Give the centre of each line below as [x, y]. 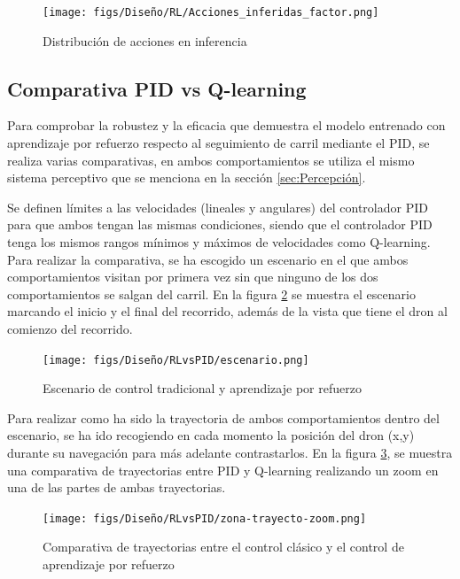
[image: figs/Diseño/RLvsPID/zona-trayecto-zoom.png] [205, 518]
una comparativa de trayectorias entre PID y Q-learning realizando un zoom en [223, 470]
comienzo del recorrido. [70, 328]
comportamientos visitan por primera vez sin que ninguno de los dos [193, 277]
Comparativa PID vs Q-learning [157, 88]
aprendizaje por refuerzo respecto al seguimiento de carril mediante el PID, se [218, 143]
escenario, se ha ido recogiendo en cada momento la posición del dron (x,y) [211, 435]
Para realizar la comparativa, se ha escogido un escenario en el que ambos [208, 259]
